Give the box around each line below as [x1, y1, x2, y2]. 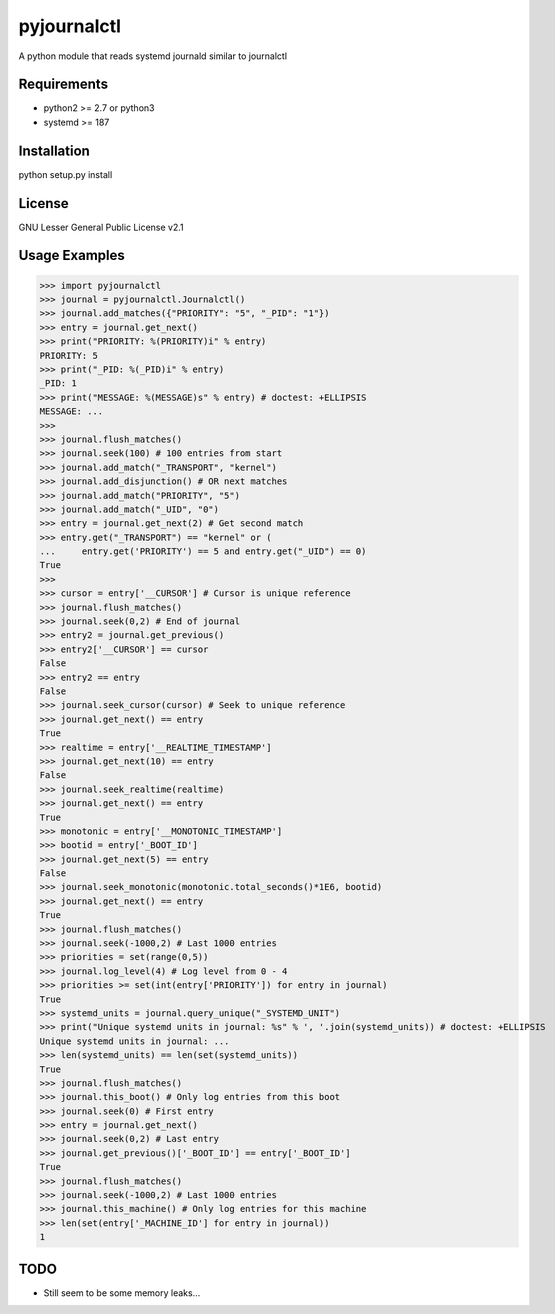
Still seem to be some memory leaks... [43, 1286, 201, 1299]
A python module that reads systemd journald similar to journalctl [18, 50, 288, 62]
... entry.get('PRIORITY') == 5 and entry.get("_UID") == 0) [39, 546, 367, 557]
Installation [18, 142, 90, 159]
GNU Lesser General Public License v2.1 [18, 221, 184, 233]
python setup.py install [18, 168, 113, 180]
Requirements [18, 76, 109, 93]
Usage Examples [18, 247, 125, 264]
